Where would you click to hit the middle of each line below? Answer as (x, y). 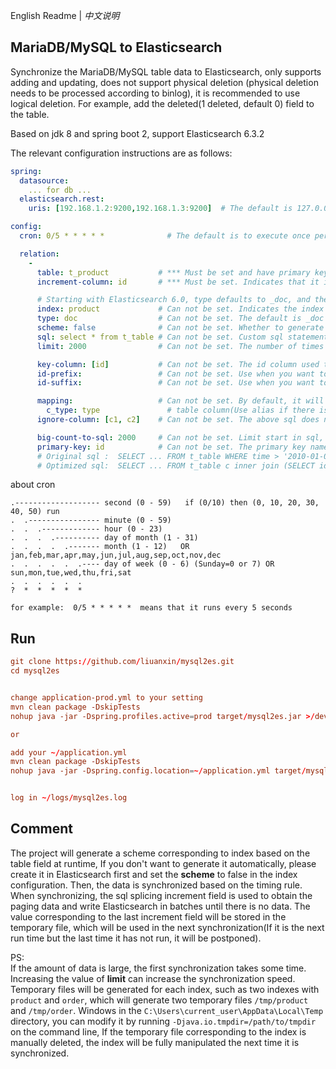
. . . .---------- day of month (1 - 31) (104, 538)
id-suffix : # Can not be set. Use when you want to (182, 383)
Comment (42, 829)
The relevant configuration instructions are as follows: (121, 153)
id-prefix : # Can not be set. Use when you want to (182, 374)
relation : (39, 254)
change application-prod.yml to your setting (106, 698)
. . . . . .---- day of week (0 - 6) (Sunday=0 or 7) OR (142, 564)
